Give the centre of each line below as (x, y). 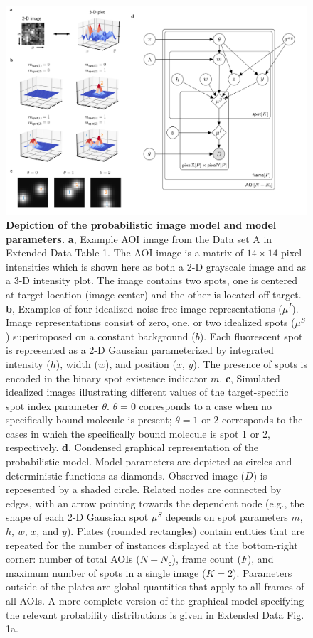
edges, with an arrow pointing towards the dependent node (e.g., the (155, 503)
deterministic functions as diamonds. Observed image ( (126, 475)
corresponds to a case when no (206, 405)
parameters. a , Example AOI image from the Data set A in (139, 238)
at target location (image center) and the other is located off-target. (154, 294)
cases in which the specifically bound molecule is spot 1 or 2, (138, 433)
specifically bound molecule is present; (89, 420)
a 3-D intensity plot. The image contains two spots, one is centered (152, 280)
